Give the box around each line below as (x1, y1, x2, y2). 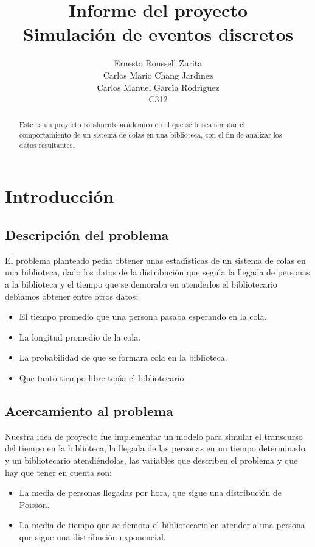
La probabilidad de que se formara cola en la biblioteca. (19, 351, 227, 364)
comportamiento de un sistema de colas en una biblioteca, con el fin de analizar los (19, 130, 282, 140)
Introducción (5, 183, 114, 208)
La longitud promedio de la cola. (19, 330, 141, 343)
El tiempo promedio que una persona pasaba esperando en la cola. (19, 310, 267, 323)
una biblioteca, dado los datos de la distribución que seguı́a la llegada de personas (5, 266, 310, 278)
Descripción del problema (5, 225, 169, 244)
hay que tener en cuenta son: (5, 465, 112, 478)
